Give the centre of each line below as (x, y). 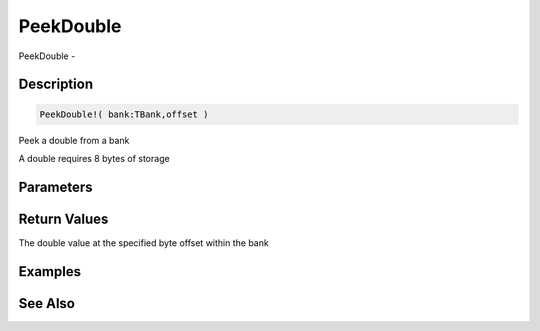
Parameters (55, 186)
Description (56, 84)
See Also (46, 303)
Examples (50, 271)
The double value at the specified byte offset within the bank (143, 242)
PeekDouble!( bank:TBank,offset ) (124, 114)
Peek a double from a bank (74, 140)
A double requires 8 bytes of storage (94, 158)
